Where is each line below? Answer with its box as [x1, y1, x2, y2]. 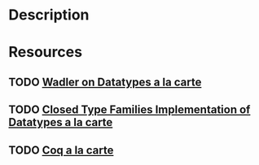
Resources [8, 43, 83, 62]
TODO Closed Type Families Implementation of [8, 103, 251, 117]
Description [8, 6, 90, 24]
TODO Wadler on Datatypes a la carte [8, 75, 202, 89]
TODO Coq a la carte [8, 143, 114, 157]
